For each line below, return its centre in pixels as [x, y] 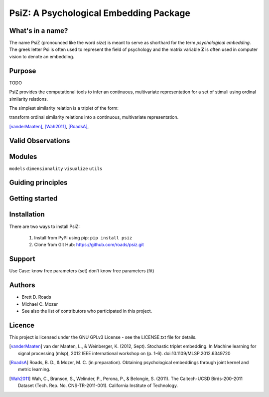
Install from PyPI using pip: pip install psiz [83, 237]
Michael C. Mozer [40, 304]
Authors [22, 285]
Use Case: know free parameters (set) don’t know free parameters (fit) [82, 271]
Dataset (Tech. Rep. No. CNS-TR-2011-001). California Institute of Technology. [98, 386]
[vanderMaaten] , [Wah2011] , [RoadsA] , [49, 126]
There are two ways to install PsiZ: [44, 226]
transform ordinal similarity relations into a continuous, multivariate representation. [94, 117]
